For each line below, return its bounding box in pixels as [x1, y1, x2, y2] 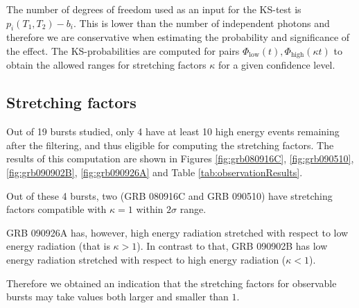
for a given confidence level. [218, 58, 335, 72]
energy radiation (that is [6, 239, 110, 253]
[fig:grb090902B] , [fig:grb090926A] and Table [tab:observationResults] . [6, 165, 303, 180]
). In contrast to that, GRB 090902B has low [137, 239, 328, 253]
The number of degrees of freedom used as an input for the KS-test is [6, 2, 301, 16]
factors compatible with [6, 202, 107, 216]
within [136, 202, 164, 216]
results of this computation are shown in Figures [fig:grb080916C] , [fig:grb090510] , [6, 151, 354, 166]
